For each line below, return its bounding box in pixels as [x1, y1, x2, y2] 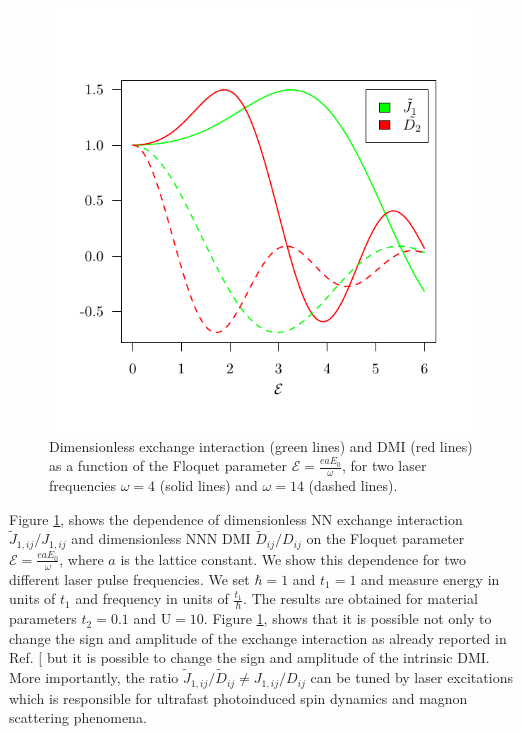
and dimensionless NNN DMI [71, 528, 251, 549]
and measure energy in [361, 568, 500, 589]
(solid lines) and [159, 475, 258, 496]
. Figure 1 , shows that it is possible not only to [203, 608, 492, 629]
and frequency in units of [75, 588, 229, 609]
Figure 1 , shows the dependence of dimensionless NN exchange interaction [9, 508, 463, 529]
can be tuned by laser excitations [310, 667, 513, 688]
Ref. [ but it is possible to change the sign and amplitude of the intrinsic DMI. [9, 647, 490, 668]
